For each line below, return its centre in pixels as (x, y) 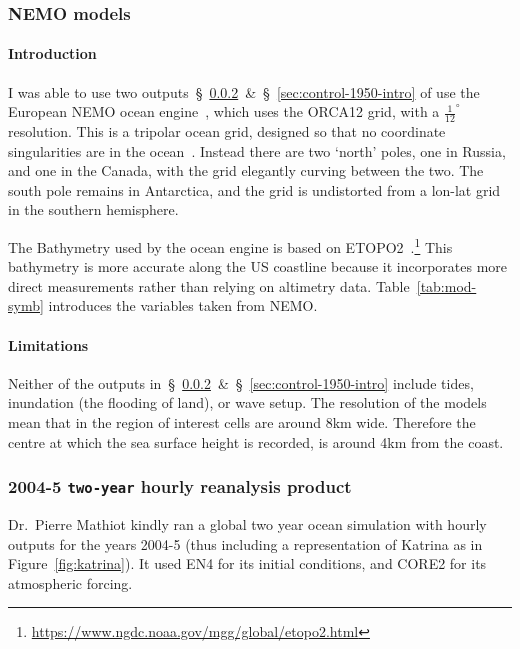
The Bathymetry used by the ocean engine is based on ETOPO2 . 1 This (230, 245)
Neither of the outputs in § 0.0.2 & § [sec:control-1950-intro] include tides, (241, 382)
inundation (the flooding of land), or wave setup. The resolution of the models (247, 402)
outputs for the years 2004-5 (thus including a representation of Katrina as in (245, 543)
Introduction (52, 53)
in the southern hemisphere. (93, 209)
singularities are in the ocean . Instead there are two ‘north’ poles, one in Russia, (257, 150)
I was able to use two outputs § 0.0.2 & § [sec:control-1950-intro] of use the (244, 91)
